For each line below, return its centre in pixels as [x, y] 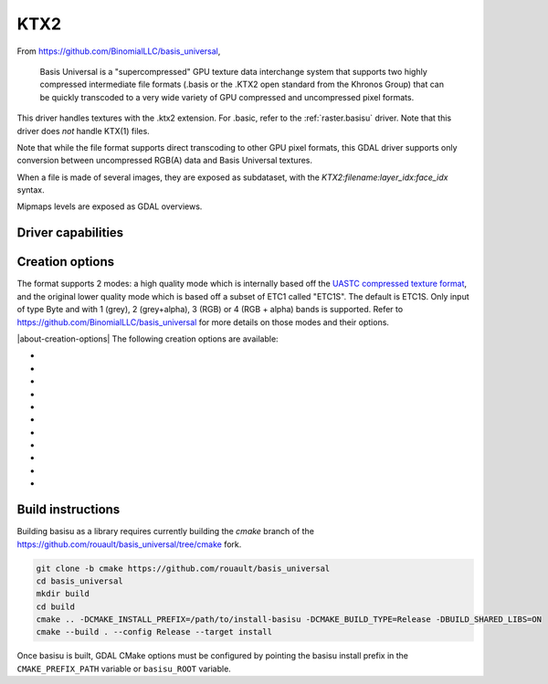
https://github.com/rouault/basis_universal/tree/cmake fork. [129, 544]
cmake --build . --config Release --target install [154, 632]
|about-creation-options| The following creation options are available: [148, 339]
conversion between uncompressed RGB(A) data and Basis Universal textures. [165, 161]
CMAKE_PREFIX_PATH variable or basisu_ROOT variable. [124, 668]
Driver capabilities [70, 233]
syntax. [31, 190]
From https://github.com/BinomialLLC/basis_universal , [119, 51]
